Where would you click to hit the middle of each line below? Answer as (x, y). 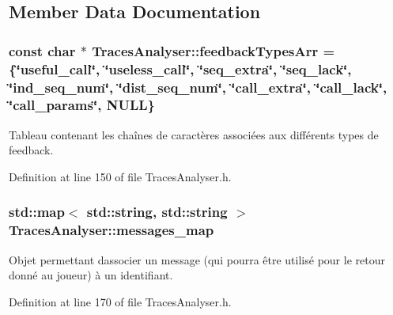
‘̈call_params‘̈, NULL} (82, 105)
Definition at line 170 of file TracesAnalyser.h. (120, 301)
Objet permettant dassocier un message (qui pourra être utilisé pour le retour (197, 259)
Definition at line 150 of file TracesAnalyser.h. (120, 176)
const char (42, 50)
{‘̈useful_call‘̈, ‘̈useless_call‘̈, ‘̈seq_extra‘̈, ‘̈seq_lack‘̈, (180, 68)
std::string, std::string (157, 212)
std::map (37, 212)
